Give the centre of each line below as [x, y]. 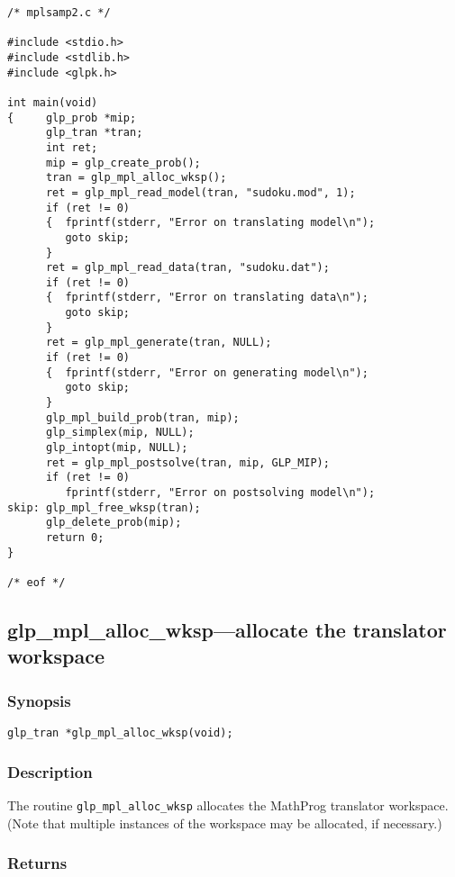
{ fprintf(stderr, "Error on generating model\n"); [207, 372]
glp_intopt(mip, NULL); [117, 448]
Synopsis [39, 700]
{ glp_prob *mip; [72, 118]
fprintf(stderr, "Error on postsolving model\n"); [220, 493]
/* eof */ [36, 582]
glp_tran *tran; [94, 133]
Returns [37, 863]
